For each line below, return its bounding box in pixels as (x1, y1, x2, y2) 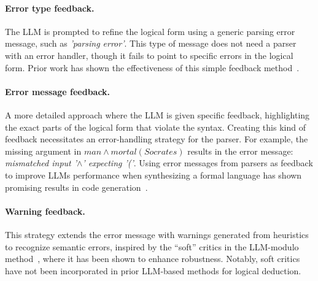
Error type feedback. (5, 1, 95, 14)
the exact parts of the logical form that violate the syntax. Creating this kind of (5, 120, 306, 133)
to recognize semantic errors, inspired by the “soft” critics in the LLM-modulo (5, 240, 299, 253)
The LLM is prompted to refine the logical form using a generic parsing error (5, 25, 295, 37)
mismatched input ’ (5, 156, 77, 169)
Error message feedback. (5, 85, 111, 98)
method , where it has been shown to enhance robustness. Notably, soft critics (5, 252, 300, 265)
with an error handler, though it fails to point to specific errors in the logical (5, 48, 293, 61)
